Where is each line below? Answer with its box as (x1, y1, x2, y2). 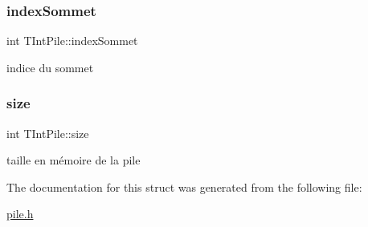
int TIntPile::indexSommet (6, 32, 138, 49)
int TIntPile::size (6, 124, 89, 141)
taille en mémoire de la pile (6, 152, 141, 168)
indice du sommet (6, 59, 94, 75)
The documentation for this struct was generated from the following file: (6, 178, 362, 195)
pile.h (6, 205, 34, 222)
